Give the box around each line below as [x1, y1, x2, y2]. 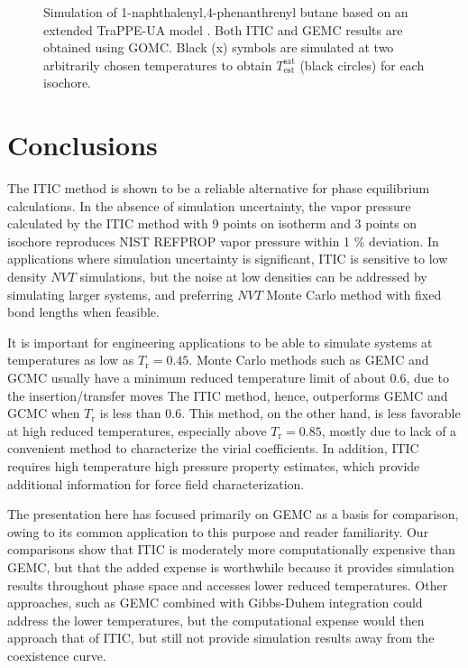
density [7, 267, 47, 286]
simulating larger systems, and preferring [7, 284, 234, 303]
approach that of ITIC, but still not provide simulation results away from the [7, 628, 435, 647]
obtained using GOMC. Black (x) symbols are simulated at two [43, 38, 394, 57]
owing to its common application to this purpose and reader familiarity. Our [7, 522, 429, 541]
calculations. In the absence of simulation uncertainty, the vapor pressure [7, 196, 411, 215]
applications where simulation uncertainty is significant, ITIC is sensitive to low [7, 249, 448, 268]
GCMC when [7, 404, 80, 422]
